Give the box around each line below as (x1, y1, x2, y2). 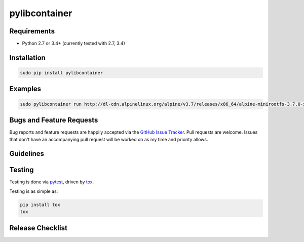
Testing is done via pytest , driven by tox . (9, 179, 94, 185)
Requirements (9, 27, 55, 35)
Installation (9, 53, 46, 62)
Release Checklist (9, 223, 68, 232)
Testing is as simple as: (9, 188, 58, 194)
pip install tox (20, 201, 61, 208)
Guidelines (9, 149, 44, 158)
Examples (9, 85, 42, 93)
